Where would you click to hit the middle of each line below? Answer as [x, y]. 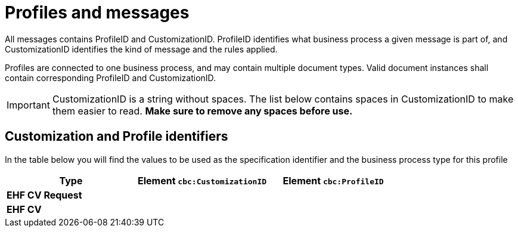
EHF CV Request [44, 195]
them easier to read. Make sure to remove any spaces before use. [202, 111]
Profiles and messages [97, 13]
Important [28, 105]
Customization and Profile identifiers [117, 137]
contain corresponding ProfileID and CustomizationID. [111, 78]
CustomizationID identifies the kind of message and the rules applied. [141, 49]
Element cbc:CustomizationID [202, 180]
